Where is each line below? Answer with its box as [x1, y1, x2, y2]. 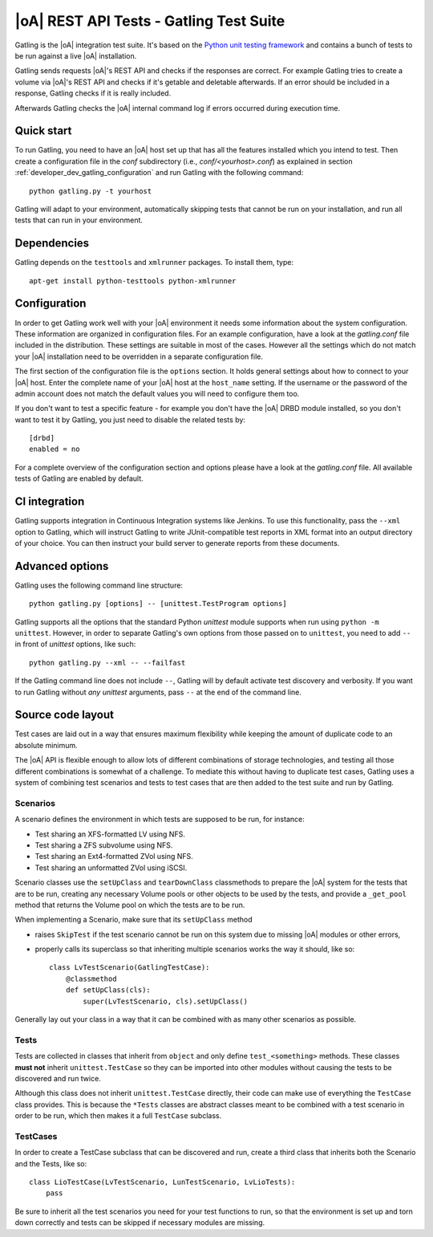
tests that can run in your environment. [14, 215, 144, 225]
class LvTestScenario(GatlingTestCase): [49, 963, 210, 972]
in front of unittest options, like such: [14, 639, 136, 649]
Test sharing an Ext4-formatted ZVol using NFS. [34, 852, 194, 861]
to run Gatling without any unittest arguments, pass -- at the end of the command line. [14, 687, 302, 697]
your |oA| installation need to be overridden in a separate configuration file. [14, 352, 264, 361]
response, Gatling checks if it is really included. [14, 88, 172, 98]
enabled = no [29, 445, 80, 454]
